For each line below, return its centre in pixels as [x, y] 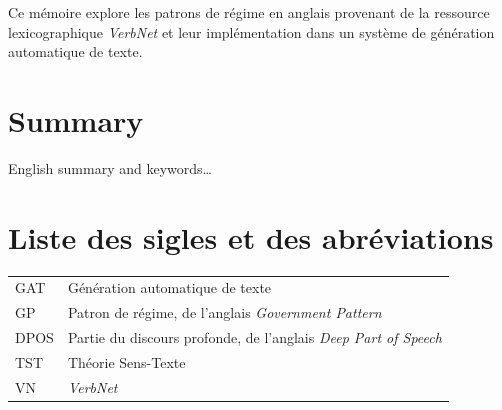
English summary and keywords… [110, 167]
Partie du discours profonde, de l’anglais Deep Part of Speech [254, 337]
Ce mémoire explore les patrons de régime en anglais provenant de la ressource [249, 12]
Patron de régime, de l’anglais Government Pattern [224, 312]
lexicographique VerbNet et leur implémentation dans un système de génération [251, 31]
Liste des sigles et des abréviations [251, 236]
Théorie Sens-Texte [126, 361]
